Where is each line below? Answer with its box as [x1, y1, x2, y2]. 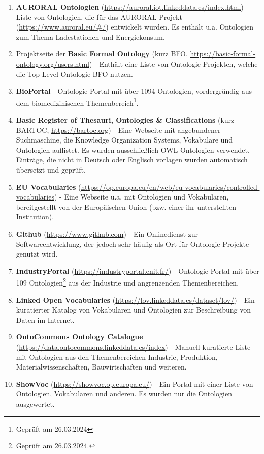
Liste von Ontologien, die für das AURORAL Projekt [16, 11, 182, 22]
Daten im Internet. [16, 314, 75, 325]
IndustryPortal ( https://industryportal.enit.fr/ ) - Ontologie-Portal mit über [16, 265, 259, 276]
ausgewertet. [16, 398, 55, 409]
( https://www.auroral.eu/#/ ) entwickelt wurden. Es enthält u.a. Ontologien [16, 21, 253, 32]
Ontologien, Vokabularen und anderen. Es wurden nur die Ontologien [16, 388, 232, 399]
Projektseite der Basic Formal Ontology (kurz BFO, [16, 48, 188, 59]
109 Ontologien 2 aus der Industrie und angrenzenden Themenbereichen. [16, 276, 239, 288]
